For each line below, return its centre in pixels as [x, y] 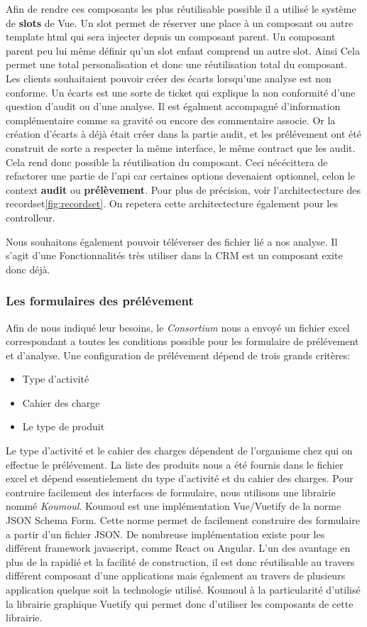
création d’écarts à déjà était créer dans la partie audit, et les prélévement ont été [183, 134]
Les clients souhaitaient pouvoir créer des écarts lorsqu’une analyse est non [169, 78]
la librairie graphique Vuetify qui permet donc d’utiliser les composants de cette [180, 603]
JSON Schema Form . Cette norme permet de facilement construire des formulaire [183, 520]
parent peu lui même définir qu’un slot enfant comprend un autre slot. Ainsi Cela [183, 50]
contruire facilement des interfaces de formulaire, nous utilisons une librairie [171, 492]
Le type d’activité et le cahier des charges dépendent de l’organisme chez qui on [179, 451]
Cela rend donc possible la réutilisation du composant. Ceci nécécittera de [167, 162]
